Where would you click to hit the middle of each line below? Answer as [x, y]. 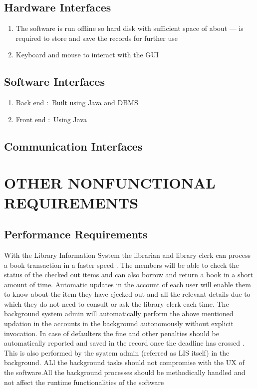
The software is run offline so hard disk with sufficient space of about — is [129, 28]
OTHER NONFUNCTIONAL [110, 183]
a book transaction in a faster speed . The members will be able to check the [122, 265]
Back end [30, 102]
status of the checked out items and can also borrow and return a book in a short [129, 275]
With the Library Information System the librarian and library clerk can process [127, 255]
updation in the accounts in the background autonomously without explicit [119, 323]
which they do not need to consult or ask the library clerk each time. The [117, 303]
